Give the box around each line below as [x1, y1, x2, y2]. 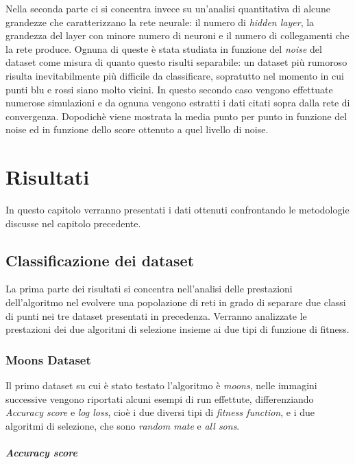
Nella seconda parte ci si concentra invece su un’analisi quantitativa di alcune [5, 1, 331, 15]
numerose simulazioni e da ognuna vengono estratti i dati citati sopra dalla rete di [5, 95, 350, 110]
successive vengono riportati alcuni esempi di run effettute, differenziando [5, 391, 314, 406]
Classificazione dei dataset [5, 249, 195, 270]
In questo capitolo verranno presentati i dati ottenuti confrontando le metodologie [5, 202, 350, 217]
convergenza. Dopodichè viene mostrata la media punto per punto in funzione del [5, 108, 347, 123]
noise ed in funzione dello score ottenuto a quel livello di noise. [5, 122, 269, 137]
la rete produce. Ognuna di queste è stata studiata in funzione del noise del [5, 41, 322, 56]
